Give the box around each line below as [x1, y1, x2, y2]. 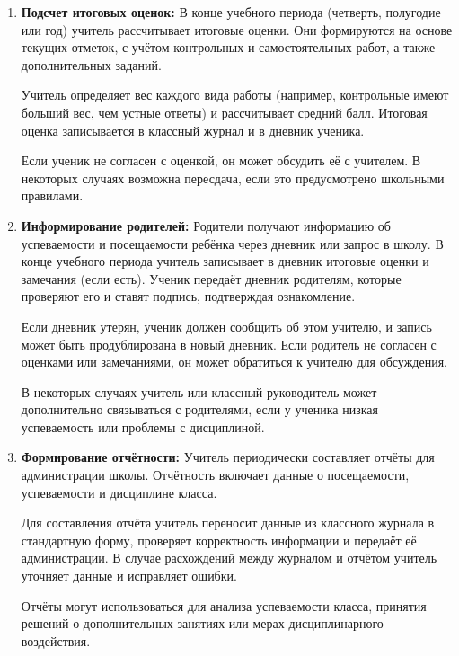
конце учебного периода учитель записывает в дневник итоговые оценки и [21, 252, 429, 270]
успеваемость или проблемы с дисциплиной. [21, 417, 265, 436]
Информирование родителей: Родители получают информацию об [21, 216, 391, 235]
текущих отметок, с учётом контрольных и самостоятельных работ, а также [21, 38, 436, 57]
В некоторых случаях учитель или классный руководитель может [21, 382, 377, 401]
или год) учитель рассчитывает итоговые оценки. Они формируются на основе [21, 20, 453, 39]
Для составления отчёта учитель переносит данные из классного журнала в [21, 513, 435, 532]
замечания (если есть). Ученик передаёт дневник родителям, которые [21, 269, 402, 288]
